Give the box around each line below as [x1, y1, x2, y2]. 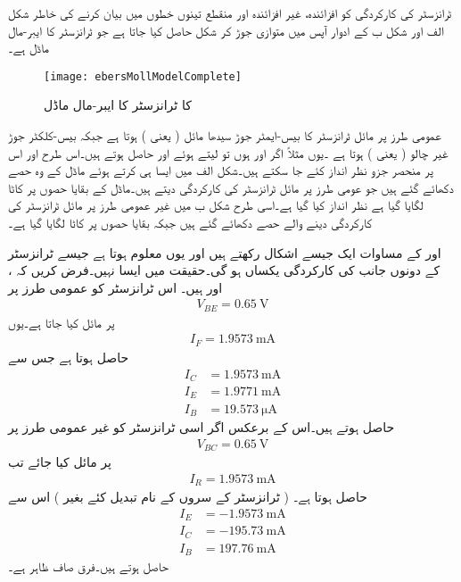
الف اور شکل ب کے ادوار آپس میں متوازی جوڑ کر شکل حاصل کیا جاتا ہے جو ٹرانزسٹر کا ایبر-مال [8, 21, 444, 39]
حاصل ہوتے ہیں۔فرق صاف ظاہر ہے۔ [8, 557, 169, 576]
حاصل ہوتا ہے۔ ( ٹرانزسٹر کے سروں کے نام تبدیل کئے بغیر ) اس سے [8, 487, 367, 506]
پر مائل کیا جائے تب [8, 453, 111, 471]
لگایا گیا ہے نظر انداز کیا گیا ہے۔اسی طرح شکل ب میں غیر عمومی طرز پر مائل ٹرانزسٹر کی [8, 195, 424, 214]
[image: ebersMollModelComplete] [44, 70, 242, 83]
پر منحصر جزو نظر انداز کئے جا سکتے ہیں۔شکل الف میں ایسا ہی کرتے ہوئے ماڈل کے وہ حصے [8, 161, 434, 179]
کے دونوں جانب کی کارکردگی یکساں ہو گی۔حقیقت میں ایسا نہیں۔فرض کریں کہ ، [8, 261, 440, 279]
